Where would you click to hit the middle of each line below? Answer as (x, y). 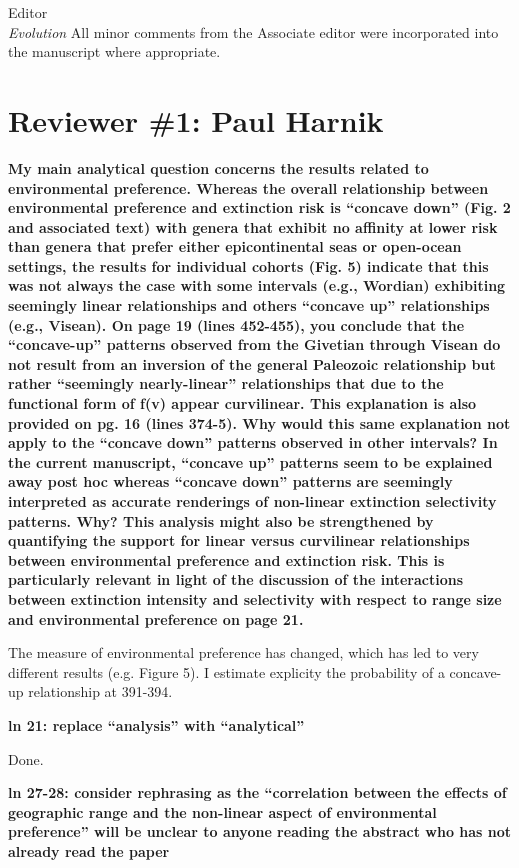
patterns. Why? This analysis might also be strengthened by (221, 520)
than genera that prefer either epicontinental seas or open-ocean (235, 246)
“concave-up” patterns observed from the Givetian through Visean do (254, 344)
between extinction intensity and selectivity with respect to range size (255, 598)
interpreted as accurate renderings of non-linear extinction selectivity (252, 501)
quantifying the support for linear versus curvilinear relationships (239, 540)
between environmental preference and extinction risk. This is (226, 559)
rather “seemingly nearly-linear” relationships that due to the (226, 383)
